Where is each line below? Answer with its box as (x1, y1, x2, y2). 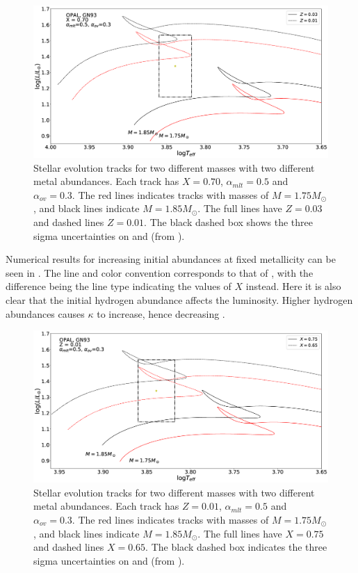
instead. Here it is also (245, 279, 341, 293)
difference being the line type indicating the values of (6, 279, 231, 293)
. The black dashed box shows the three (144, 215, 313, 229)
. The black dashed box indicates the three (145, 540, 327, 554)
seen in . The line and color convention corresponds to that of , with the (6, 265, 314, 280)
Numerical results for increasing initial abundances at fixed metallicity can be (6, 252, 336, 266)
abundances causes (6, 306, 85, 321)
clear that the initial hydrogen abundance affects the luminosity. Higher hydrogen (6, 292, 353, 307)
